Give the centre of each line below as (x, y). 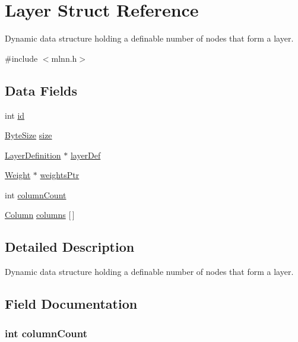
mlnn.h (64, 58)
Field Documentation (71, 304)
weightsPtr (60, 175)
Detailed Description (70, 247)
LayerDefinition (33, 155)
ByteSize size (28, 135)
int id (15, 115)
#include (21, 58)
